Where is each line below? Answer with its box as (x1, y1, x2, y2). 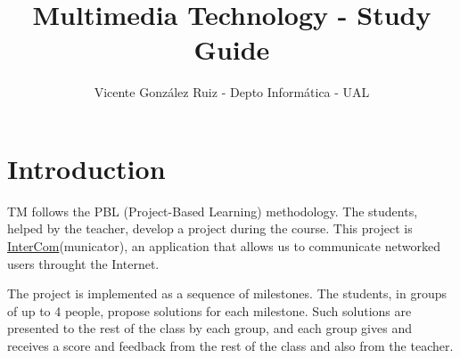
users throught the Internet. (7, 254, 160, 273)
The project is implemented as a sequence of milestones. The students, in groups (7, 284, 447, 303)
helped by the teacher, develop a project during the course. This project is (7, 219, 413, 238)
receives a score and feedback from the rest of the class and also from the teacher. (7, 337, 454, 354)
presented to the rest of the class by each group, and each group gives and (7, 319, 412, 338)
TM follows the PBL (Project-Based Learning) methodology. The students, (7, 201, 418, 220)
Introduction (7, 150, 166, 186)
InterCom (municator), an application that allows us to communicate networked (7, 237, 440, 256)
